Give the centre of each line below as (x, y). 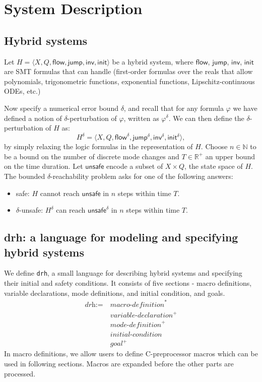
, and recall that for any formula (174, 108)
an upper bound (230, 156)
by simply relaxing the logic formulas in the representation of (99, 146)
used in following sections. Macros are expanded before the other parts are (119, 363)
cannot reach (60, 193)
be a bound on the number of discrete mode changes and (92, 156)
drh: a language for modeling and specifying (121, 237)
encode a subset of (135, 166)
